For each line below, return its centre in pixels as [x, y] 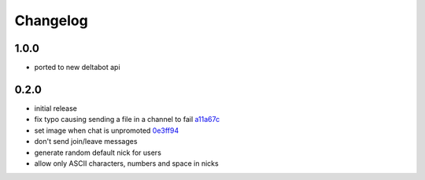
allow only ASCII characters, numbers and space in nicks [127, 163]
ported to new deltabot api [78, 68]
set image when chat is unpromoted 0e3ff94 [107, 130]
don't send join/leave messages [86, 141]
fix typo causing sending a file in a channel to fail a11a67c [127, 119]
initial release [56, 108]
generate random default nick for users [98, 152]
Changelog [51, 20]
